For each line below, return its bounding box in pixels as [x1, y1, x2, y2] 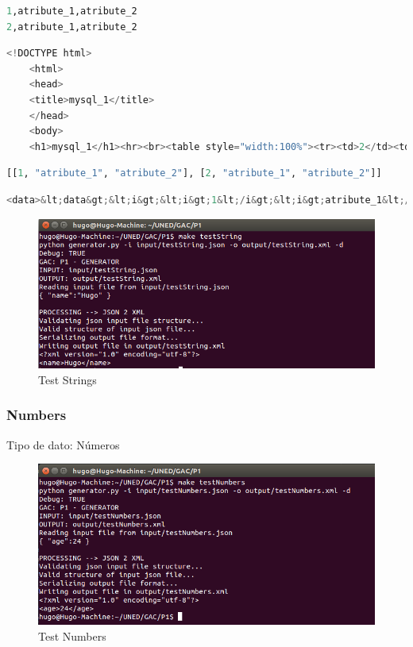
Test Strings [38, 371, 97, 387]
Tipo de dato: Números [6, 436, 120, 453]
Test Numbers [38, 627, 106, 644]
